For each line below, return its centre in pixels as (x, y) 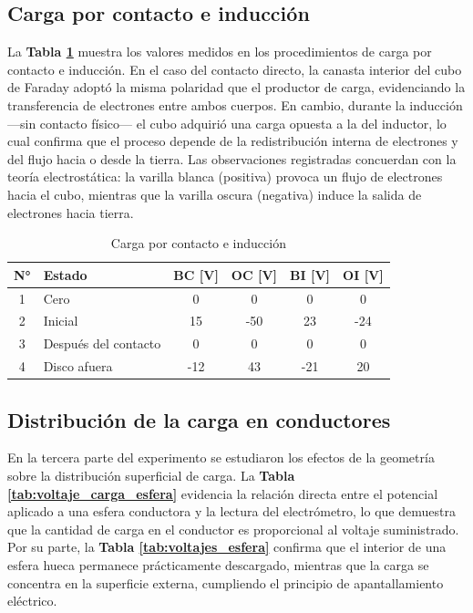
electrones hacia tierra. (71, 212)
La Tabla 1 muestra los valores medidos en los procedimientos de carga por (220, 52)
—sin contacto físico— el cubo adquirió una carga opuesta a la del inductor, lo (227, 123)
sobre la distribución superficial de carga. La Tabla (151, 475)
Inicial (61, 321)
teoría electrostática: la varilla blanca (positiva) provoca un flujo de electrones (225, 177)
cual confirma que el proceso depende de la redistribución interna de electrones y (233, 141)
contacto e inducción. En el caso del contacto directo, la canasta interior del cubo (235, 69)
